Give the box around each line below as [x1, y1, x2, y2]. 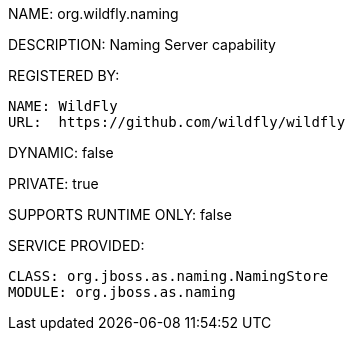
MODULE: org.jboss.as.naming [8, 284, 236, 300]
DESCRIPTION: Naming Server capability [8, 36, 276, 53]
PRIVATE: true [8, 175, 99, 192]
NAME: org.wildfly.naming [8, 5, 179, 22]
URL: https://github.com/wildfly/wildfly [8, 114, 346, 130]
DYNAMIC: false [8, 144, 114, 161]
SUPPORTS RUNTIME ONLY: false [8, 206, 232, 223]
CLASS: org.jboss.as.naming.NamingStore [8, 268, 329, 284]
